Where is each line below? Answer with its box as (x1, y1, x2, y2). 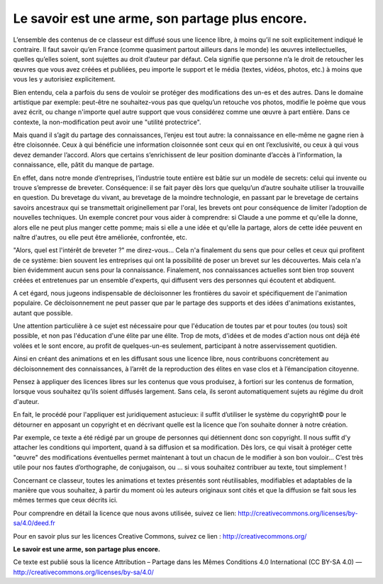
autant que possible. (13, 308, 73, 317)
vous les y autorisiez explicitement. (13, 75, 116, 84)
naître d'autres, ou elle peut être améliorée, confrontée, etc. (13, 232, 188, 241)
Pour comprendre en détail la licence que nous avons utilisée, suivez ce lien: (13, 509, 237, 517)
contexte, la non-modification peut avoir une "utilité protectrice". (13, 118, 201, 126)
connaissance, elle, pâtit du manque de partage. (13, 160, 155, 169)
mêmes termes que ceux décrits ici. (13, 496, 118, 505)
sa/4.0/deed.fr (13, 519, 56, 527)
